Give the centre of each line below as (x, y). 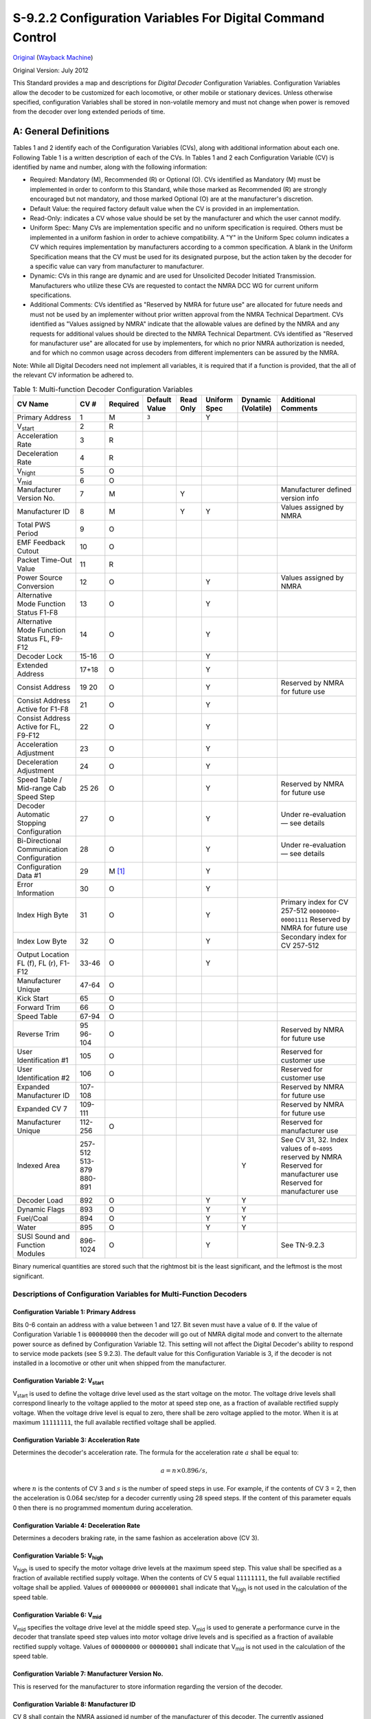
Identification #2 (43, 1078)
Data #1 (29, 875)
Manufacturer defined (316, 490)
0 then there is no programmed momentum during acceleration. (103, 1508)
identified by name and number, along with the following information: (110, 167)
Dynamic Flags (41, 1209)
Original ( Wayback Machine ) (53, 58)
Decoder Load (40, 1201)
